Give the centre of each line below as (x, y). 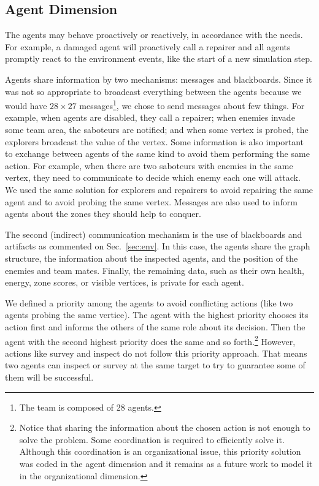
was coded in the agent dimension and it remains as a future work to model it (166, 463)
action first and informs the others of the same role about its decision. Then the (155, 326)
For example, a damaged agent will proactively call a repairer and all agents (148, 46)
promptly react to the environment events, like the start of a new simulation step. (159, 59)
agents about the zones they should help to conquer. (103, 214)
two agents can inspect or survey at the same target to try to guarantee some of (155, 365)
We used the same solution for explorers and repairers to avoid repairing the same (159, 189)
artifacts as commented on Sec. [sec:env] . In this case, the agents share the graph (158, 246)
